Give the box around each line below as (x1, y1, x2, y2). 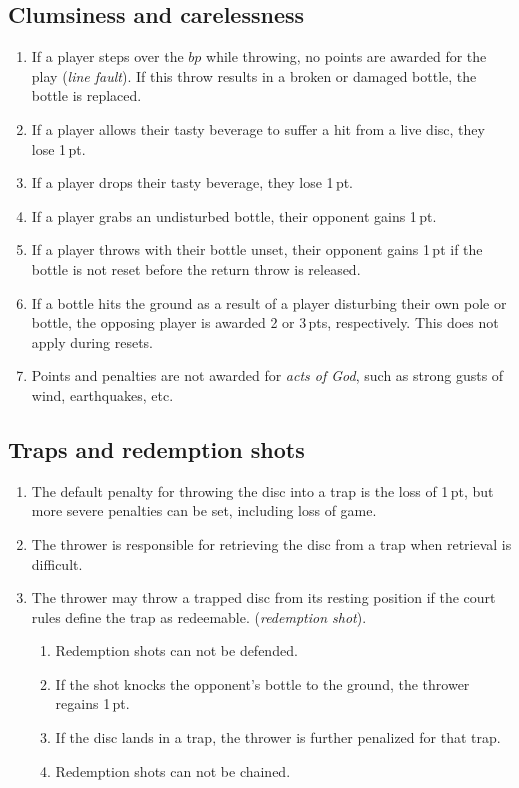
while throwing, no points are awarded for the (206, 46, 487, 67)
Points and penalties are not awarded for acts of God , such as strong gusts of (31, 365, 504, 386)
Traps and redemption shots (8, 433, 305, 464)
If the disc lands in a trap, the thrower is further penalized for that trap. (55, 727, 501, 748)
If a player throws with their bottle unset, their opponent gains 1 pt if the (31, 239, 483, 260)
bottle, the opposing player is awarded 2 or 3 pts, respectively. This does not (31, 312, 499, 333)
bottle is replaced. (31, 85, 142, 106)
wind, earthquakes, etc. (31, 384, 174, 405)
